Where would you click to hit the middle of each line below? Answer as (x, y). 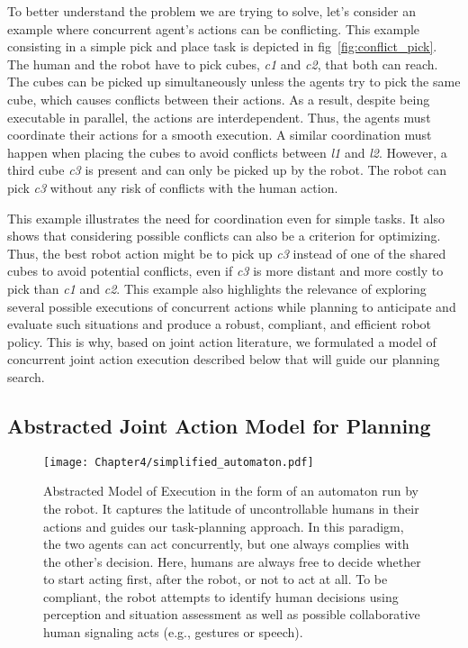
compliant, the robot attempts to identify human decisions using (221, 596)
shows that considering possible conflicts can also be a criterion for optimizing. (224, 236)
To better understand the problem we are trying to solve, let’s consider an (211, 11)
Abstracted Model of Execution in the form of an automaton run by (231, 491)
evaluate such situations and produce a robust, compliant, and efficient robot (220, 324)
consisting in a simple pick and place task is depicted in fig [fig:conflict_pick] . (222, 46)
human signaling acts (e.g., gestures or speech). (173, 632)
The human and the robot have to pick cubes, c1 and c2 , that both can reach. (223, 64)
